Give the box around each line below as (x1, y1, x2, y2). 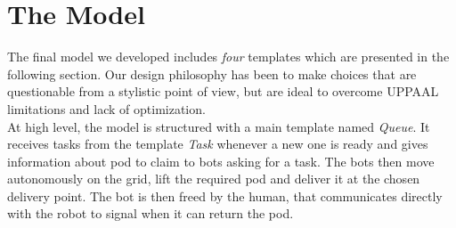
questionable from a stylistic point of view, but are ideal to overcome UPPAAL (7, 82, 439, 101)
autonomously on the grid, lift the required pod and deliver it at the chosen (7, 169, 420, 188)
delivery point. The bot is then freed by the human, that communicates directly (7, 186, 443, 205)
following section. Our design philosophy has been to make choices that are (7, 64, 417, 83)
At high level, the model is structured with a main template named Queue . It (7, 117, 430, 135)
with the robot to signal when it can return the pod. (7, 204, 294, 223)
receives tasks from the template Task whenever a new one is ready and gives (7, 134, 428, 153)
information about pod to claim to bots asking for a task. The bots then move (7, 151, 435, 170)
